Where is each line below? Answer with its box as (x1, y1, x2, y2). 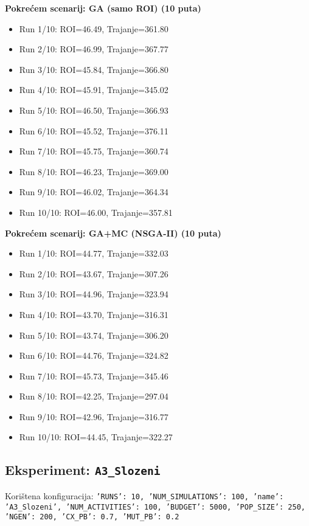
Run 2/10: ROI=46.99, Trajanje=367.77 (19, 43, 168, 55)
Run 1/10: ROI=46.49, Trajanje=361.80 (19, 22, 168, 35)
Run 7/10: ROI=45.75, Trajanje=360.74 (19, 145, 168, 157)
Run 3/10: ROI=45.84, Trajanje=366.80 (19, 63, 168, 75)
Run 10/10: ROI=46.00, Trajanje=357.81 (19, 206, 173, 218)
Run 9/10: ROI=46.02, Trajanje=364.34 (19, 185, 168, 198)
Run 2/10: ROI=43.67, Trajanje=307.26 (19, 267, 168, 280)
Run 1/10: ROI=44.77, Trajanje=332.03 (19, 247, 168, 260)
